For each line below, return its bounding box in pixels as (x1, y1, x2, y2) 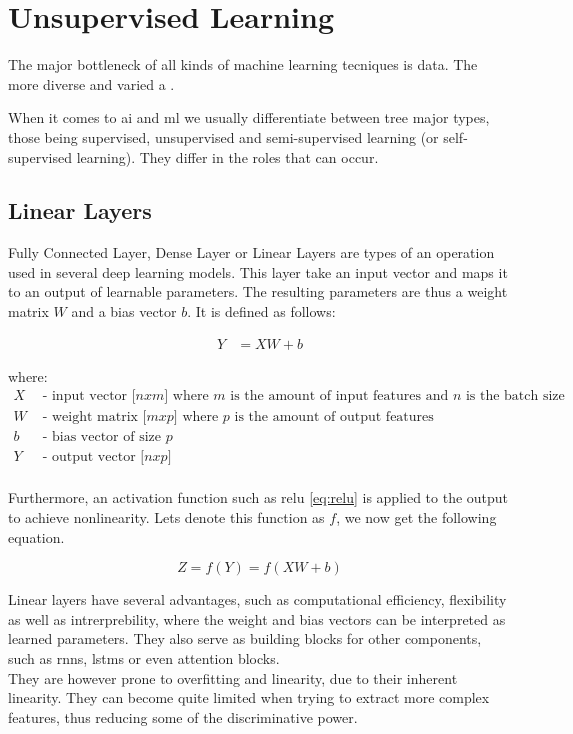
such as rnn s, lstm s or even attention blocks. (8, 648, 280, 669)
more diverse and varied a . (8, 73, 175, 94)
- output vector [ (42, 450, 145, 465)
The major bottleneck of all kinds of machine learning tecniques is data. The (8, 54, 478, 75)
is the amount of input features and (230, 389, 449, 404)
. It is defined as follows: (187, 301, 336, 322)
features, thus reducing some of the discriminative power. (8, 706, 358, 727)
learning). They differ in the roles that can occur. (76, 146, 379, 167)
